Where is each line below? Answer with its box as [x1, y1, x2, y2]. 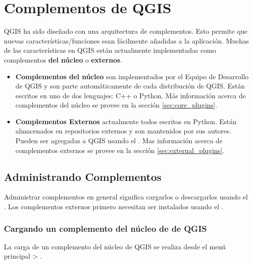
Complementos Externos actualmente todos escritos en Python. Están [15, 116, 237, 126]
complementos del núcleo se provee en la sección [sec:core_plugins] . [15, 100, 217, 110]
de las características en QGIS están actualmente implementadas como [4, 45, 216, 55]
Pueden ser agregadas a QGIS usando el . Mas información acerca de [15, 135, 223, 146]
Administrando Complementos [4, 169, 162, 184]
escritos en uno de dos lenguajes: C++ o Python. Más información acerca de [15, 90, 246, 100]
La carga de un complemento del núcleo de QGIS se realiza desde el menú [4, 241, 226, 251]
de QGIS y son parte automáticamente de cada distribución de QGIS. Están [15, 81, 245, 91]
